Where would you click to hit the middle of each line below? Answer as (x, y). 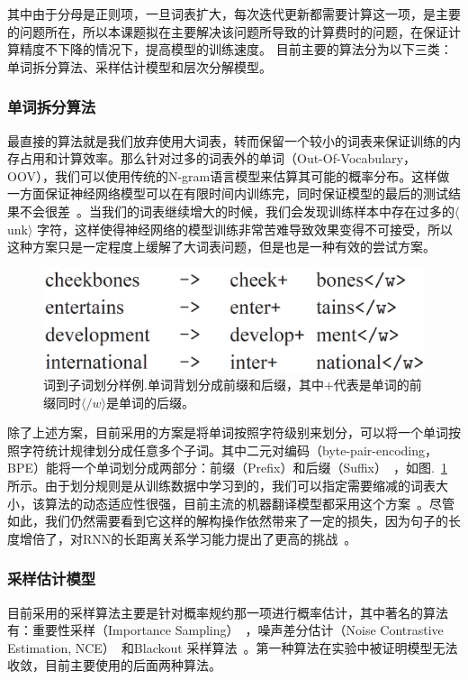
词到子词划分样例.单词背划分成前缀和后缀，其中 (184, 385)
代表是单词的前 (378, 385)
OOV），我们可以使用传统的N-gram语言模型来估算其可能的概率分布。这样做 (229, 175)
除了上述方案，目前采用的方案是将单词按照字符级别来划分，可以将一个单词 (228, 432)
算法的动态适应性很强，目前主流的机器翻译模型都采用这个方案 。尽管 (249, 503)
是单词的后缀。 (150, 402)
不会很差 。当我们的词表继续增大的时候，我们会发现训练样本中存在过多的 (237, 211)
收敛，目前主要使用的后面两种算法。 (114, 665)
